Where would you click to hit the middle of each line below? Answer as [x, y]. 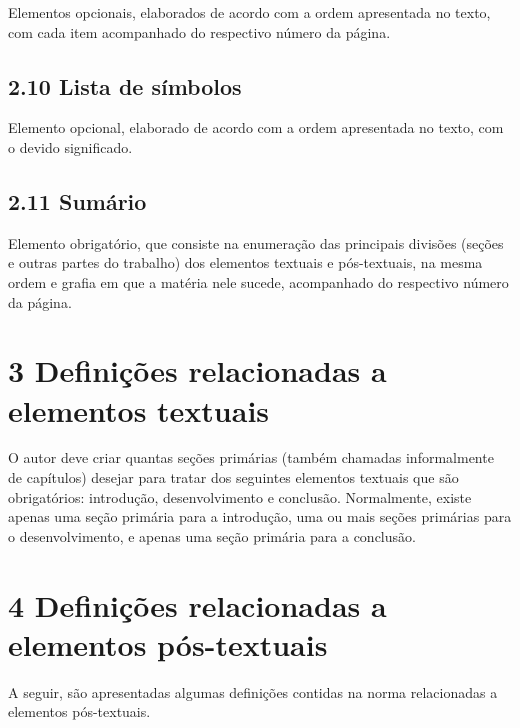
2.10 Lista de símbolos [125, 85]
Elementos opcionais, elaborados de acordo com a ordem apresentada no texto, [249, 12]
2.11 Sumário [77, 200]
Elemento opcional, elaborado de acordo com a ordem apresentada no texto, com [256, 127]
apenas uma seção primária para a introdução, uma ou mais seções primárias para [260, 516]
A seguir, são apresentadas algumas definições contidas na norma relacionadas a [253, 691]
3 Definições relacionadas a [197, 370]
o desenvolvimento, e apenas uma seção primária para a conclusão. [212, 535]
